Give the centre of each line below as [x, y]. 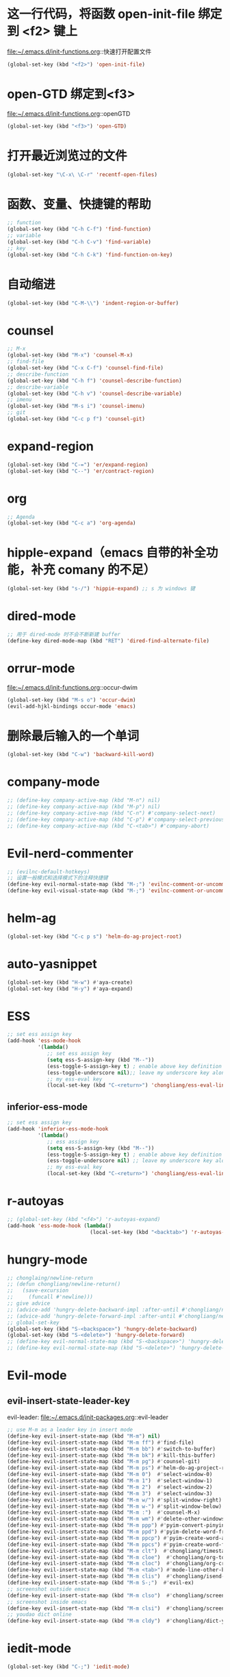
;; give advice [29, 1303]
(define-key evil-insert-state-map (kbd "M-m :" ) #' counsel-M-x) [104, 1512]
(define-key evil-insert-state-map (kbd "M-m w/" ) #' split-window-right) [115, 1500]
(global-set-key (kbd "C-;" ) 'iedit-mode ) [68, 1667]
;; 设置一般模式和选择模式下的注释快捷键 [57, 878]
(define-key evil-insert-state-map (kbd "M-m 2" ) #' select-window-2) [110, 1487]
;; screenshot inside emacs [47, 1602]
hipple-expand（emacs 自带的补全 [107, 553]
